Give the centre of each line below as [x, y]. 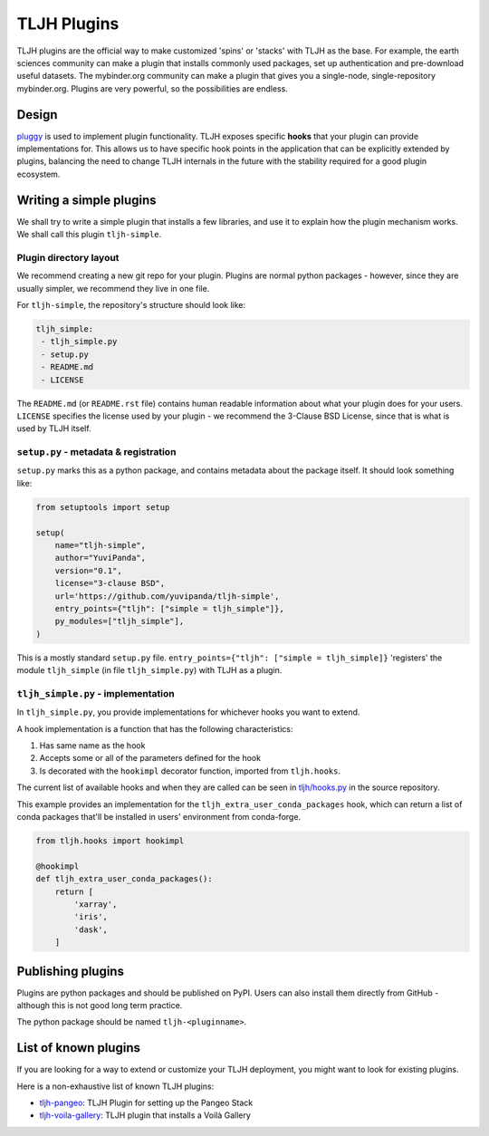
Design [37, 115]
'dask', [91, 929]
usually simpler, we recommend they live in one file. [113, 288]
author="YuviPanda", [101, 558]
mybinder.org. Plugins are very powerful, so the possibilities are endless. [153, 88]
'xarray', [96, 904]
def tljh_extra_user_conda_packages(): [124, 879]
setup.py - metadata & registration [96, 452]
